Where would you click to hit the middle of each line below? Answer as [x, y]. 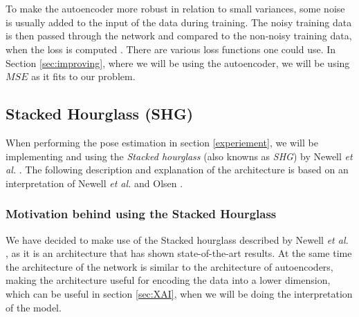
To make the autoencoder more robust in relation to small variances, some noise [175, 9]
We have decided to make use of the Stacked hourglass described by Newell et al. [177, 239]
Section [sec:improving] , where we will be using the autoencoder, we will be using [178, 63]
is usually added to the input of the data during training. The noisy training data [179, 22]
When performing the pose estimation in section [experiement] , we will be [162, 142]
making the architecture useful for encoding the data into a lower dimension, [168, 280]
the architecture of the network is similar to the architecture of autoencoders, [169, 266]
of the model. [34, 307]
